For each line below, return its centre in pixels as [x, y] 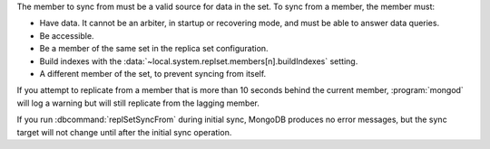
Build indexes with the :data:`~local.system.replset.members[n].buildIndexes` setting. [199, 61]
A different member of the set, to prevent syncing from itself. [153, 73]
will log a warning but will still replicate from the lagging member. [138, 103]
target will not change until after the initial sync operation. [124, 132]
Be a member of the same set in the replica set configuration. [154, 49]
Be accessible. [67, 35]
